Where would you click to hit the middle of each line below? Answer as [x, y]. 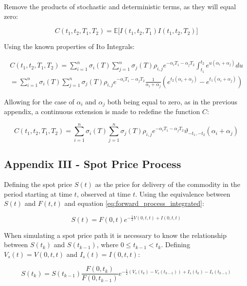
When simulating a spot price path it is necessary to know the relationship [115, 235]
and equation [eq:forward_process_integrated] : [134, 203]
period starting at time [38, 193]
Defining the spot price [38, 184]
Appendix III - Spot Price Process [93, 164]
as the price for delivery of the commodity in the [168, 184]
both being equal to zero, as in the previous [172, 101]
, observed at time [104, 193]
